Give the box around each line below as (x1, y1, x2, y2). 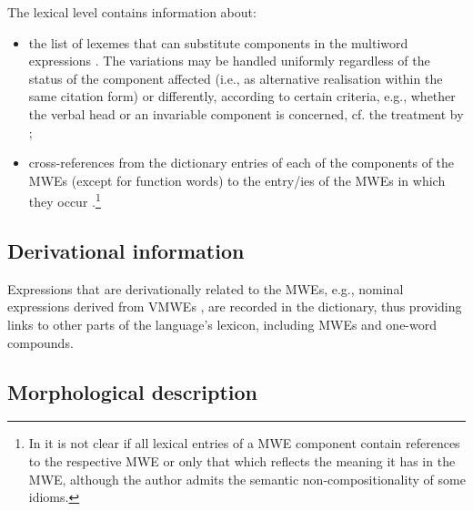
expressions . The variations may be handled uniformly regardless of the (28, 51, 430, 70)
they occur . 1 (28, 189, 101, 210)
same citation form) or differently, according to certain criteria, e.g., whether (28, 87, 456, 106)
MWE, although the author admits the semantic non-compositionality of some (28, 469, 466, 488)
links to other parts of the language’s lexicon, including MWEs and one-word (7, 314, 437, 333)
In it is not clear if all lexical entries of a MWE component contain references (28, 434, 460, 453)
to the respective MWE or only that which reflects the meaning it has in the (28, 451, 456, 470)
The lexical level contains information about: (7, 3, 257, 21)
